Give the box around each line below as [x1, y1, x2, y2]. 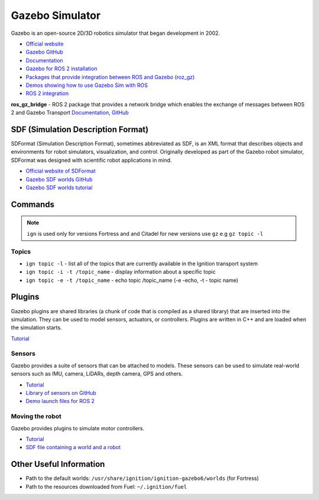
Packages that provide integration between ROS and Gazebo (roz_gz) [25, 73, 195, 80]
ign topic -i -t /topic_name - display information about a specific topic [25, 268, 216, 275]
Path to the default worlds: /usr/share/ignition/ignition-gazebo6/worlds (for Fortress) [25, 475, 259, 482]
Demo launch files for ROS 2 [25, 398, 95, 405]
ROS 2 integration [25, 90, 69, 97]
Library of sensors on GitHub [25, 389, 97, 397]
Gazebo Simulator [11, 9, 101, 22]
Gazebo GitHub [25, 48, 63, 56]
